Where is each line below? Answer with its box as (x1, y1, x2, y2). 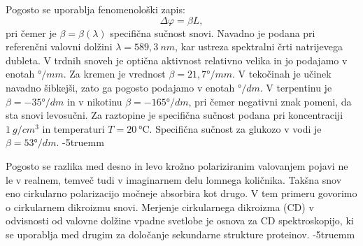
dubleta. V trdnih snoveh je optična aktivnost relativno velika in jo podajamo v (6, 52, 348, 67)
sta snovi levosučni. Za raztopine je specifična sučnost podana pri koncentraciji (6, 108, 343, 122)
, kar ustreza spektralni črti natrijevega (175, 39, 343, 54)
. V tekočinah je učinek (232, 66, 332, 81)
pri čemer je (6, 25, 57, 40)
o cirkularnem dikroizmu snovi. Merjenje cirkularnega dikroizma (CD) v (6, 199, 314, 214)
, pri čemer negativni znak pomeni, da (188, 94, 352, 108)
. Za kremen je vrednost (63, 66, 166, 81)
